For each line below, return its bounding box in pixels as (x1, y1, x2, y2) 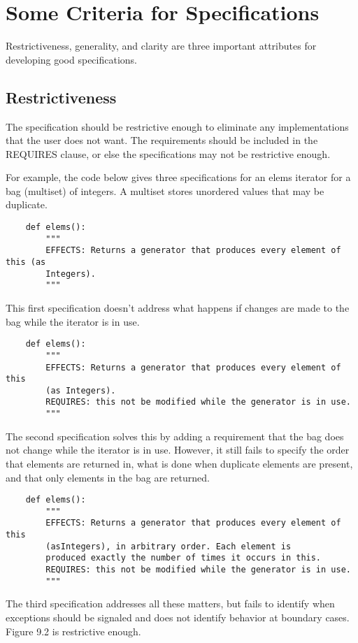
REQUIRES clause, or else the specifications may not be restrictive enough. (6, 146, 331, 161)
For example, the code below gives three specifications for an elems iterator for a (6, 170, 351, 185)
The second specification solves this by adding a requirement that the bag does (6, 428, 344, 443)
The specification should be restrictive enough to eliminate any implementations (6, 119, 349, 133)
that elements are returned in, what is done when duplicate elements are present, (6, 456, 353, 470)
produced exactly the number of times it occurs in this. (45, 553, 322, 563)
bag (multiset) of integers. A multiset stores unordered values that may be (6, 183, 324, 198)
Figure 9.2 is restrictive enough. (6, 623, 141, 638)
